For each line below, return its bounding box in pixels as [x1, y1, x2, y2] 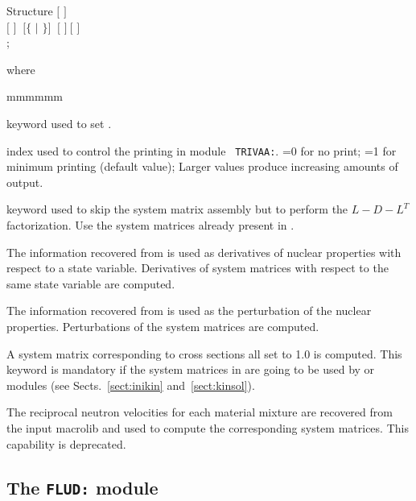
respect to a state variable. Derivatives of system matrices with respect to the [6, 259, 389, 276]
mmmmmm [6, 88, 63, 105]
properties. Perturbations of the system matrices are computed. [6, 317, 319, 334]
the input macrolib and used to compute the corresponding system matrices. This [6, 419, 409, 436]
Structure [6, 2, 53, 19]
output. [6, 173, 43, 190]
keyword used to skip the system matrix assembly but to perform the [6, 201, 348, 217]
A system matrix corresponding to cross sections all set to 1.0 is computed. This [6, 345, 402, 362]
